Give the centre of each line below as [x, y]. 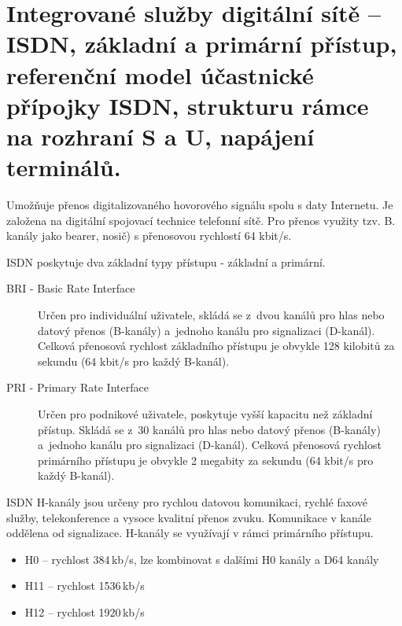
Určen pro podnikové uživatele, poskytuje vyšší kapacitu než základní [205, 414]
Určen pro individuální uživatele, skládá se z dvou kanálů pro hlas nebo [211, 315]
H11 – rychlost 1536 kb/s [85, 585]
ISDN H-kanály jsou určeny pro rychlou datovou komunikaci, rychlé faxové [187, 501]
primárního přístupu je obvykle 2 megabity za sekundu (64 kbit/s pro [206, 460]
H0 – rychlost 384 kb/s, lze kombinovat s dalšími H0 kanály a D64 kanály [202, 559]
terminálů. [64, 167]
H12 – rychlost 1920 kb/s [85, 611]
